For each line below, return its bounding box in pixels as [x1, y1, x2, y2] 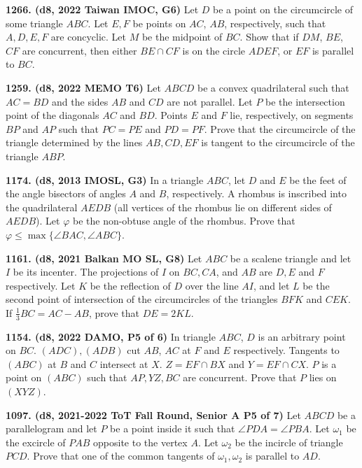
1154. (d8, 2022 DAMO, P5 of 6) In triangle [6, 329, 216, 343]
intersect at [99, 356, 148, 371]
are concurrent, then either [22, 43, 137, 57]
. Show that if [239, 29, 299, 44]
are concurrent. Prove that [183, 370, 297, 385]
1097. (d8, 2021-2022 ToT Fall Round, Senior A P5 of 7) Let [6, 407, 301, 422]
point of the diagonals [6, 108, 99, 122]
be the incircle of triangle [235, 434, 343, 449]
